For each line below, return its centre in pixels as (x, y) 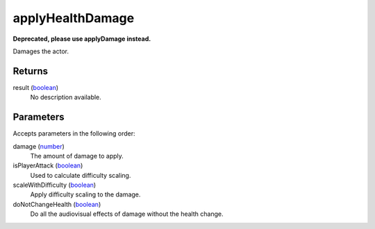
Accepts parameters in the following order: (74, 134)
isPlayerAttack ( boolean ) (48, 165)
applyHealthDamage (74, 18)
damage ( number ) (39, 146)
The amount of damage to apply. (77, 156)
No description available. (66, 98)
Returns (31, 71)
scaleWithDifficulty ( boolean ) (55, 185)
